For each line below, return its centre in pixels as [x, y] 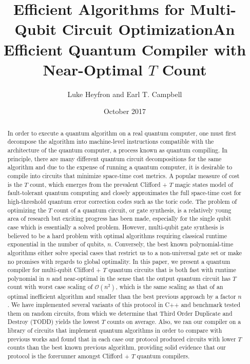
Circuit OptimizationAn [148, 29]
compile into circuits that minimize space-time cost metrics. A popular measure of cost [123, 175]
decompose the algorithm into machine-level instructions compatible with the [111, 141]
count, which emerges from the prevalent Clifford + [99, 184]
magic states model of [204, 184]
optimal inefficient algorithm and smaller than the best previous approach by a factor [122, 296]
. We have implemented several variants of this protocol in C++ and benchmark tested [124, 305]
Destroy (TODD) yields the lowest [53, 322]
